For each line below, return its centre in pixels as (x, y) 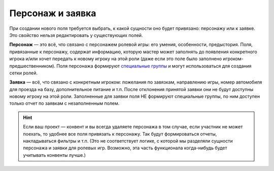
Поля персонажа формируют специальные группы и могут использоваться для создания (154, 66)
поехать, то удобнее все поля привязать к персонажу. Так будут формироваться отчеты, (120, 134)
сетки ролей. (24, 73)
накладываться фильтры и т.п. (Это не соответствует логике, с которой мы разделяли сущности (128, 141)
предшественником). (32, 66)
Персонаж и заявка (53, 13)
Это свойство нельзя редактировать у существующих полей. (76, 35)
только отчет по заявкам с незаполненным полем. (64, 103)
